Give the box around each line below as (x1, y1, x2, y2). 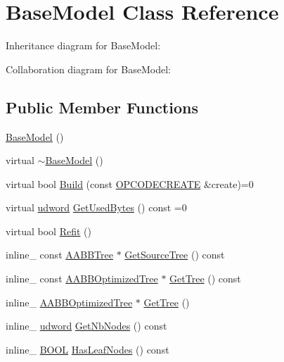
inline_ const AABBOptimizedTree (6, 271, 158, 286)
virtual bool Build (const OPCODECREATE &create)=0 (6, 176, 254, 191)
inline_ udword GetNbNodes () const (6, 318, 167, 333)
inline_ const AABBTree (6, 247, 113, 262)
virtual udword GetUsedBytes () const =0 (6, 200, 187, 215)
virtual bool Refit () (6, 223, 91, 238)
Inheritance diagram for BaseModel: (6, 38, 161, 53)
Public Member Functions (6, 96, 198, 118)
